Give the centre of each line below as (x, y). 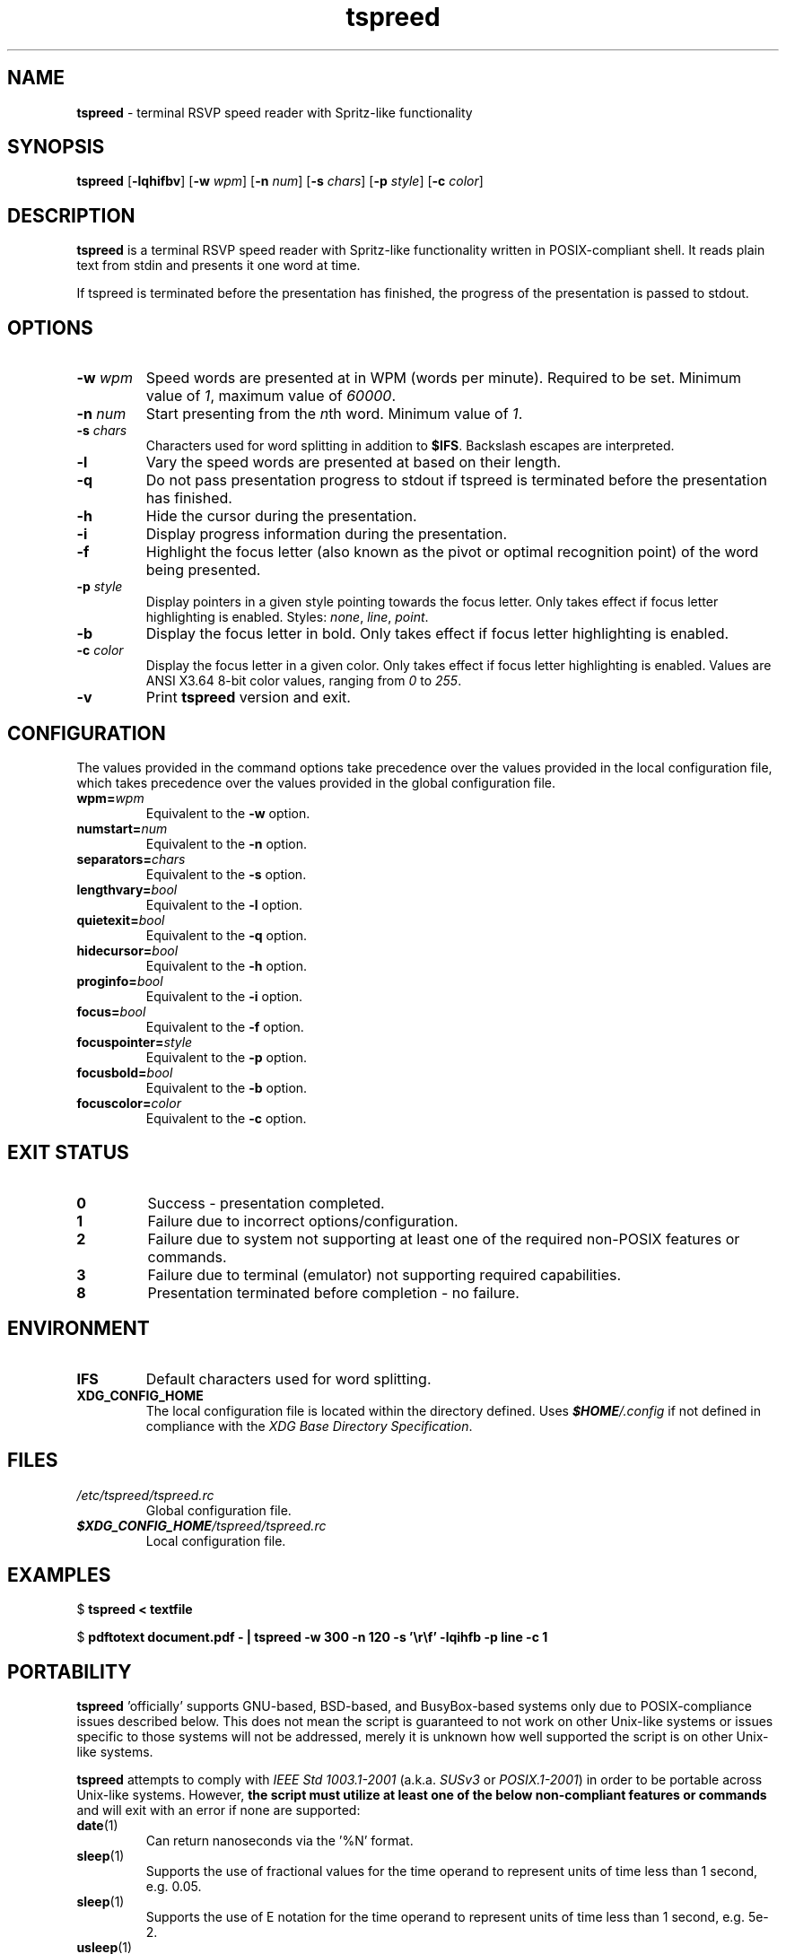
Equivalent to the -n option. (227, 843)
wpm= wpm (110, 798)
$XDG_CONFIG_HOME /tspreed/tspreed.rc (201, 1525)
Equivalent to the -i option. (224, 996)
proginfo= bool (120, 981)
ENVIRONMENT (79, 1329)
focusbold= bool (125, 1072)
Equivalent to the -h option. (227, 965)
